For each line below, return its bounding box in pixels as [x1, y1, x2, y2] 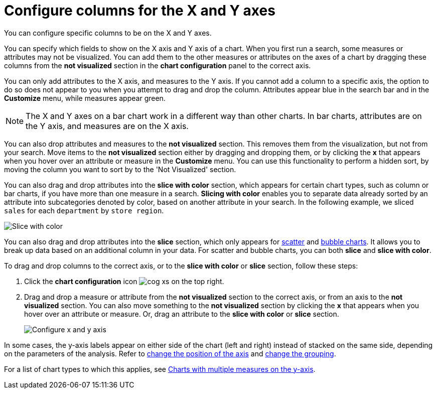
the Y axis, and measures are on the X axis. [26, 120, 189, 131]
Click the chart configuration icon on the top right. [24, 277, 224, 286]
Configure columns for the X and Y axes [4, 2, 275, 19]
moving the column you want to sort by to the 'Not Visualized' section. [4, 165, 236, 174]
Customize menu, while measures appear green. [4, 93, 166, 102]
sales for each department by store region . [4, 206, 164, 215]
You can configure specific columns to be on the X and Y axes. [4, 28, 212, 37]
